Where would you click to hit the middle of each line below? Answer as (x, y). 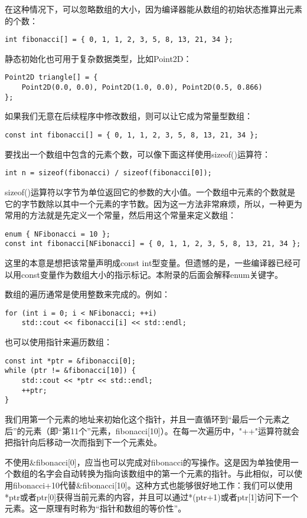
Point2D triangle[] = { (51, 78)
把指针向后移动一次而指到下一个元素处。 (83, 442)
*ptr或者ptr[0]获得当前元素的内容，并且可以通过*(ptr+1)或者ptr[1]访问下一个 (152, 496)
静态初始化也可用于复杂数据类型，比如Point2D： (98, 58)
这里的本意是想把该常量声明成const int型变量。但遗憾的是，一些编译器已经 (149, 263)
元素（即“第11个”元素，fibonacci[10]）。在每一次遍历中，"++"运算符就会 (162, 430)
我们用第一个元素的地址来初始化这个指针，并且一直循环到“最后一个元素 (143, 419)
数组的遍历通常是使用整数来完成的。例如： (87, 294)
